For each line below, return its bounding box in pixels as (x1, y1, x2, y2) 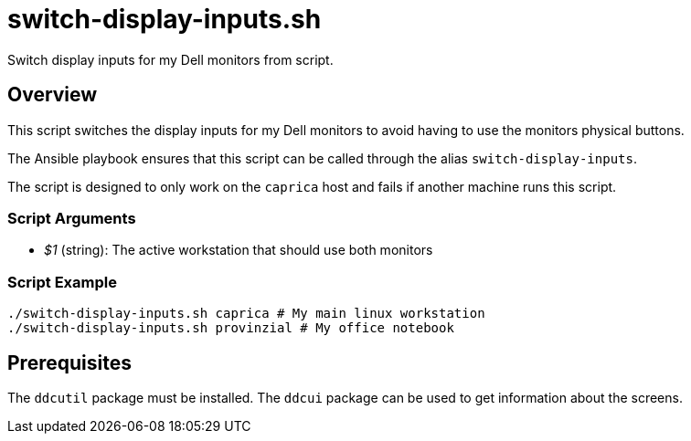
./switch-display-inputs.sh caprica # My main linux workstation (7, 306, 485, 321)
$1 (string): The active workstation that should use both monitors (44, 242, 433, 258)
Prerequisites (7, 351, 132, 374)
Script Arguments (7, 208, 136, 227)
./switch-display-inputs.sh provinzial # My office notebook (7, 320, 454, 336)
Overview (7, 83, 98, 107)
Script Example (7, 272, 117, 291)
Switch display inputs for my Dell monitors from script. (7, 51, 334, 68)
